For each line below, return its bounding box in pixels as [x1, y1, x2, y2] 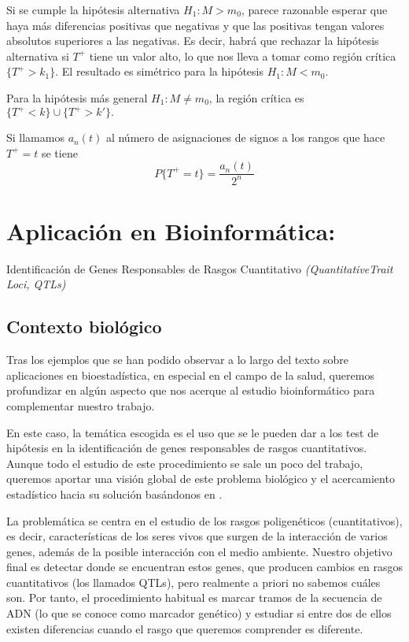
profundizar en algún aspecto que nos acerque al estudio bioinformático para [6, 382, 375, 399]
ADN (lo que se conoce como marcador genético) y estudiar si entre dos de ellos [6, 605, 392, 622]
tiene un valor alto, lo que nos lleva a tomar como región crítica [89, 47, 396, 64]
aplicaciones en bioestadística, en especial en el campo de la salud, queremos [6, 366, 374, 383]
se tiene [41, 144, 78, 161]
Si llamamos [6, 129, 64, 146]
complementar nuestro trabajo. [6, 397, 155, 414]
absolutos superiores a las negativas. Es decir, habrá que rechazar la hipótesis [6, 32, 379, 49]
